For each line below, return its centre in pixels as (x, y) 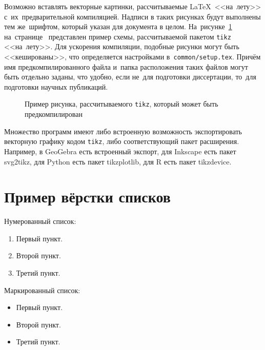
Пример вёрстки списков (87, 197)
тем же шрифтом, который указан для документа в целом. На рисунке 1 (118, 26)
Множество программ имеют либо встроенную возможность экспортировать (123, 131)
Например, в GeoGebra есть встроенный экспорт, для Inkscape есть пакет (120, 151)
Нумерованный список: (40, 221)
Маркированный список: (42, 290)
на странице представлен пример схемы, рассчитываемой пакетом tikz (118, 36)
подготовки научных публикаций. (56, 86)
